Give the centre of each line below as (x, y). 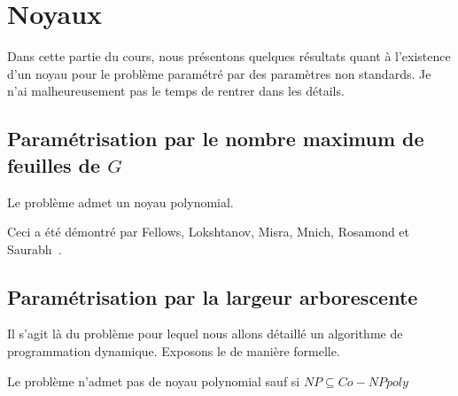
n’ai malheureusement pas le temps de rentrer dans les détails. (176, 91)
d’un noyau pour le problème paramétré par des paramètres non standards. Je (219, 73)
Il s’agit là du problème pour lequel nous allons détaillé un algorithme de (205, 334)
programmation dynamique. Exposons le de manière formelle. (174, 351)
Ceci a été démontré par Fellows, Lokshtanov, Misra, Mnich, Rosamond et (209, 232)
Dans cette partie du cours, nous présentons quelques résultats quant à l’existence (229, 56)
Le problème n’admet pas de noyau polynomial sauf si (154, 380)
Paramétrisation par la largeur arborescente (213, 296)
